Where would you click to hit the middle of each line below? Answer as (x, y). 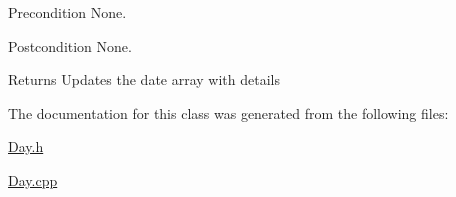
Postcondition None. (70, 45)
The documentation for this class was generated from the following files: (228, 112)
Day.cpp (33, 179)
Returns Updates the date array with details (144, 79)
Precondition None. (67, 12)
